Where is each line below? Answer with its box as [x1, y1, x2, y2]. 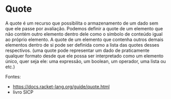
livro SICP [12, 89, 34, 95]
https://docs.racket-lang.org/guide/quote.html [12, 83, 110, 90]
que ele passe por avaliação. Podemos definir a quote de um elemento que [5, 25, 163, 31]
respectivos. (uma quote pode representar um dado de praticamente [5, 47, 150, 53]
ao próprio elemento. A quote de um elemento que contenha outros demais [5, 36, 164, 43]
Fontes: [5, 73, 21, 80]
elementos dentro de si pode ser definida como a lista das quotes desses [5, 42, 160, 48]
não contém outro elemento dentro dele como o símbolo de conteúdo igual [5, 31, 163, 37]
